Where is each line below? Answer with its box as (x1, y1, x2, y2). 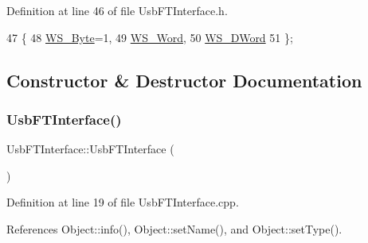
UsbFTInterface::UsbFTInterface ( (6, 141, 174, 157)
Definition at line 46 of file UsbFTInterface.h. (6, 2, 228, 18)
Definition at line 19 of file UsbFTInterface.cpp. (6, 194, 239, 210)
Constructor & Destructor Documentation (6, 67, 362, 92)
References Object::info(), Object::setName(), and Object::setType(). (6, 220, 343, 237)
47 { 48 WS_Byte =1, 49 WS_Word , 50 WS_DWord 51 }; (6, 29, 293, 45)
